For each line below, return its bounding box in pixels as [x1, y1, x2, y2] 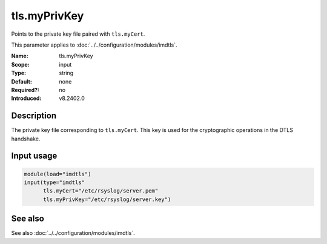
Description [11, 111, 57, 121]
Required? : [11, 86, 39, 93]
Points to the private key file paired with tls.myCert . [11, 30, 145, 38]
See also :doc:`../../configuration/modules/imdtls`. [11, 229, 136, 237]
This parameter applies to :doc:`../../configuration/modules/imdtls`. [11, 41, 177, 48]
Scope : [11, 61, 30, 68]
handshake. [11, 135, 41, 142]
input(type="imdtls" [24, 179, 85, 186]
